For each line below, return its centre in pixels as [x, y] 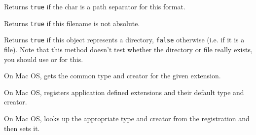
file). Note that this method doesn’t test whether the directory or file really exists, [128, 49]
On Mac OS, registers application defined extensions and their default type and [124, 92]
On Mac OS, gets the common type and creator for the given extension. [112, 76]
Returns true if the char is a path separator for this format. [95, 6]
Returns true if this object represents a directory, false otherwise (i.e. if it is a [124, 40]
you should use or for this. [44, 59]
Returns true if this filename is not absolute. [72, 23]
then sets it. [22, 128]
